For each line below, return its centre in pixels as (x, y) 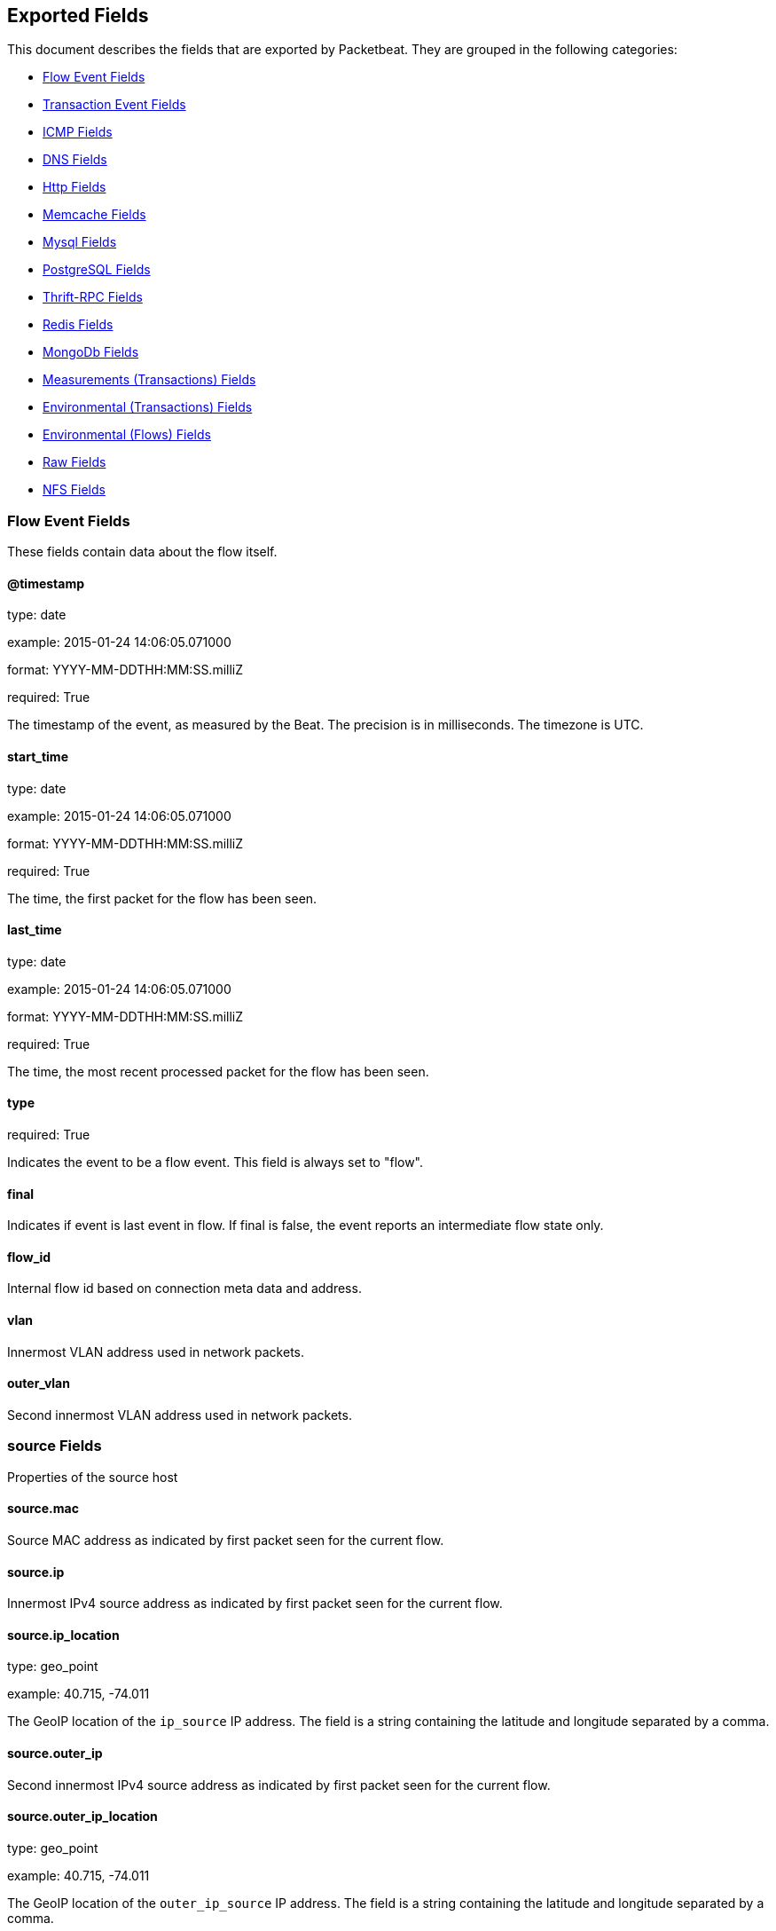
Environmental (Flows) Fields (127, 435)
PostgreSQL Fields (97, 270)
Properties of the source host (93, 1477)
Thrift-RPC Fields (93, 297)
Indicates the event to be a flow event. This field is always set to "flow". (216, 1163)
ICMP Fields (78, 132)
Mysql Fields (80, 242)
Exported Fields (78, 16)
